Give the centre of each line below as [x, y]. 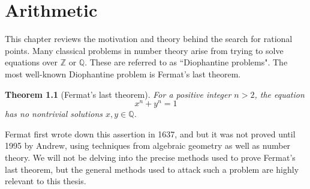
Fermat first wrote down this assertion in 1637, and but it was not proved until [150, 133]
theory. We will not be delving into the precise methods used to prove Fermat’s [150, 157]
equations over [31, 62]
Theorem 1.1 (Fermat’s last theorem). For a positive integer [118, 94]
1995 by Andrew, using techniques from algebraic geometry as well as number [148, 145]
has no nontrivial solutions [54, 114]
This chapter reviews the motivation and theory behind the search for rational [149, 39]
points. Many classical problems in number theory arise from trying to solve [144, 50]
